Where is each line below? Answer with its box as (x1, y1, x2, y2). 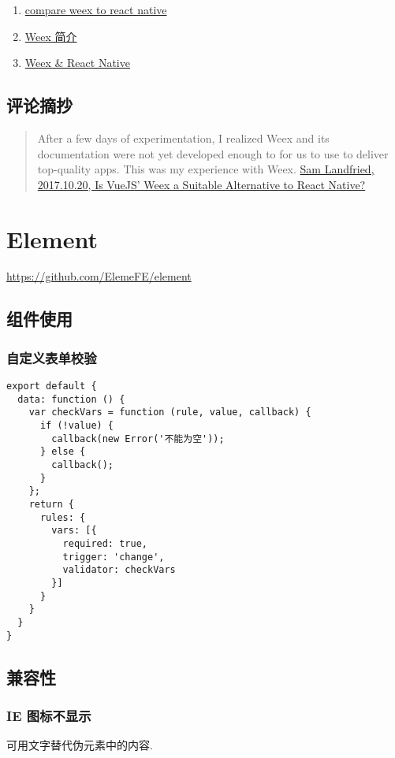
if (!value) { (39, 420, 114, 432)
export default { (6, 381, 97, 392)
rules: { (39, 511, 86, 523)
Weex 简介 (24, 28, 77, 44)
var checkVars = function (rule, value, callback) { (28, 407, 311, 418)
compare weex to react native (24, 2, 167, 17)
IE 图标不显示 (6, 705, 91, 725)
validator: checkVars (62, 564, 176, 576)
